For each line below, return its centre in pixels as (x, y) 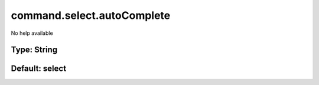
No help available (32, 33)
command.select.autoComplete (91, 15)
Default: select (39, 69)
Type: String (34, 50)
